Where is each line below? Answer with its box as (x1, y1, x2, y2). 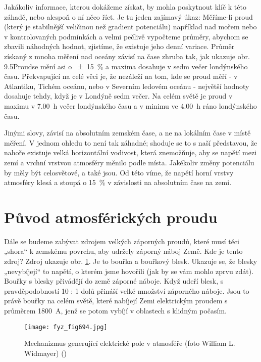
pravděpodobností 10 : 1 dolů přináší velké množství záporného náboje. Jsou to (4, 285, 249, 296)
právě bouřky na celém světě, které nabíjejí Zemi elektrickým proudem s (4, 295, 228, 306)
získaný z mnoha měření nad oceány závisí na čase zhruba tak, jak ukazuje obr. (4, 51, 250, 61)
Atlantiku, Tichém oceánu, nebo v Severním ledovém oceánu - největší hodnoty (4, 80, 249, 91)
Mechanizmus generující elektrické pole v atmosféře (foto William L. (24, 338, 235, 348)
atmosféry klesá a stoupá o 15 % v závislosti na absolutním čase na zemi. (4, 177, 232, 188)
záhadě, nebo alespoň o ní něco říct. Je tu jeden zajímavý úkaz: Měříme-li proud (4, 11, 253, 22)
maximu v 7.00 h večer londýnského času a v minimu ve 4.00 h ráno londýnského (4, 100, 257, 111)
